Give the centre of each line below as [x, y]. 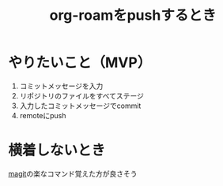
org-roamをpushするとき [133, 15]
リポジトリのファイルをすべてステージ [81, 95]
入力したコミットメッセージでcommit [80, 106]
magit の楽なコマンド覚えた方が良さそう [73, 173]
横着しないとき [57, 151]
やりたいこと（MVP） [80, 63]
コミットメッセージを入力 [61, 86]
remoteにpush [43, 115]
